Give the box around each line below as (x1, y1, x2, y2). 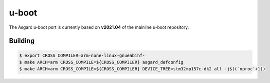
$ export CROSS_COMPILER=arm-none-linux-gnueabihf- (19, 52, 145, 58)
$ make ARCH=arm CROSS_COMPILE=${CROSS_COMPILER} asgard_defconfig (19, 59, 184, 65)
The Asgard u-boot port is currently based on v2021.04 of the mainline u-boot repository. (9, 24, 189, 30)
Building (9, 37, 35, 45)
